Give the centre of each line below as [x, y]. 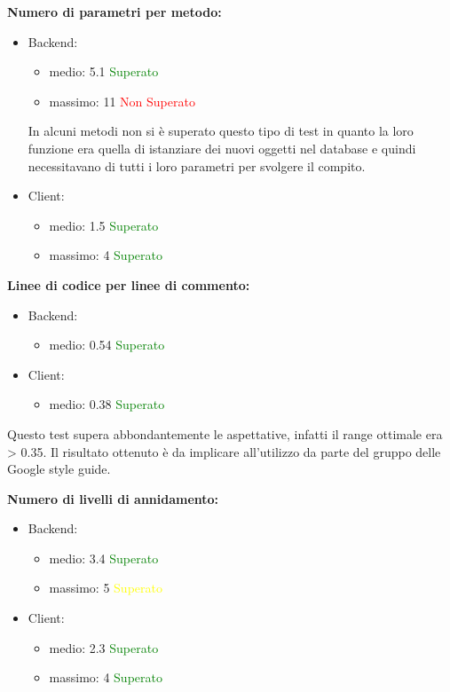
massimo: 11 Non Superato [122, 101]
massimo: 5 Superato [106, 588]
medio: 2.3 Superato [104, 647]
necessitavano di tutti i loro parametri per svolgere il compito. [197, 165]
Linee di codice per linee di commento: [129, 284]
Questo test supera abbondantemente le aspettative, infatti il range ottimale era [225, 433]
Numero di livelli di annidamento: [113, 498]
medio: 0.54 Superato [107, 345]
